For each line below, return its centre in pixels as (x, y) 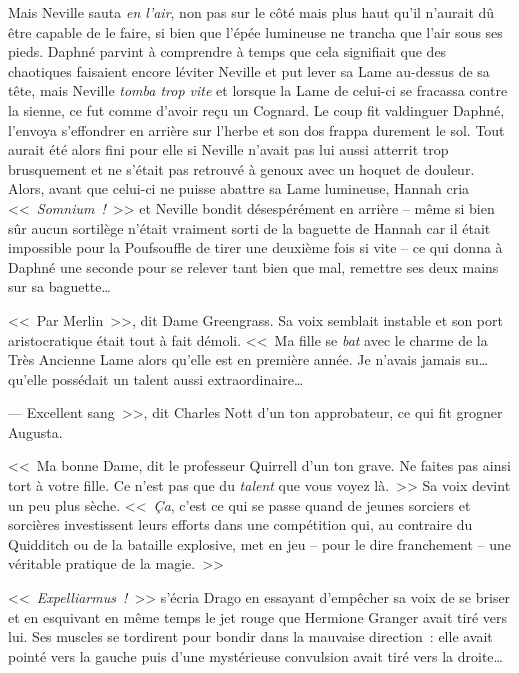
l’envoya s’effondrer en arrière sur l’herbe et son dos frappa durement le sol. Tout (256, 129)
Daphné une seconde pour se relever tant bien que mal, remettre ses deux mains (253, 266)
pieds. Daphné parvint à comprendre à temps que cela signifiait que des (227, 51)
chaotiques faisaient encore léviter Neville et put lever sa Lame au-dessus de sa (249, 70)
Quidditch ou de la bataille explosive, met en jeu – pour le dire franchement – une (260, 543)
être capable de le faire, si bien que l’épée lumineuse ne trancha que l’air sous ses (255, 31)
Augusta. (35, 431)
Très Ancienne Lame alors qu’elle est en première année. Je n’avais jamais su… (248, 359)
